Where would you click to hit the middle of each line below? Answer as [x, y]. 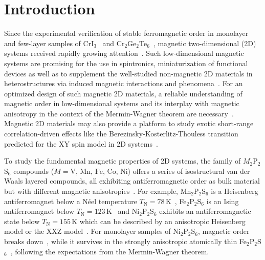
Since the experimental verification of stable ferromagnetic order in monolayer [126, 33]
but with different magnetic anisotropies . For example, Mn [98, 191]
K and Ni [123, 211]
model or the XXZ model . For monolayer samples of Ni [92, 231]
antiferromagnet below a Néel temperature [71, 201]
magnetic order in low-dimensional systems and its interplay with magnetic [122, 103]
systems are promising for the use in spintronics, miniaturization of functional [126, 63]
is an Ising [223, 201]
